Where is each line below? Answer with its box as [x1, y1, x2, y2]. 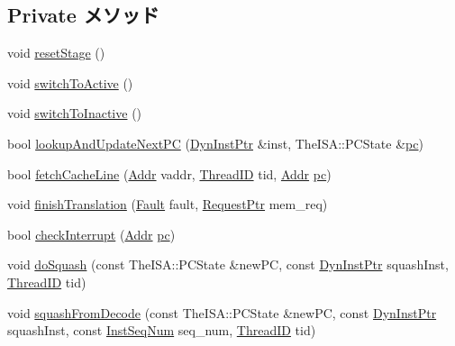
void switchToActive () [7, 73, 133, 92]
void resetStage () [7, 43, 105, 62]
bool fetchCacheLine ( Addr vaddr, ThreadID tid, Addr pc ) [7, 164, 332, 183]
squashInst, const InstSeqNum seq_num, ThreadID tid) [7, 321, 316, 340]
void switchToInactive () [7, 104, 142, 123]
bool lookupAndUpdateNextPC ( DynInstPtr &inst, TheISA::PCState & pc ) [7, 133, 423, 152]
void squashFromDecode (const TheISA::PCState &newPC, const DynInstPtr [7, 303, 437, 322]
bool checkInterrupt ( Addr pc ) [7, 224, 176, 243]
